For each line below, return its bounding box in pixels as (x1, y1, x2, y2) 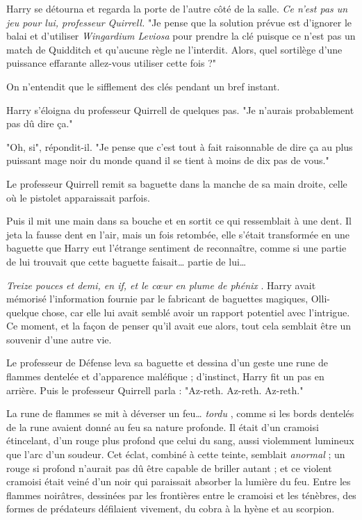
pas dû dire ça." (6, 116, 73, 131)
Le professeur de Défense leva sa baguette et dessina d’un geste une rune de (6, 355, 328, 370)
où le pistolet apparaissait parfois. (6, 190, 150, 204)
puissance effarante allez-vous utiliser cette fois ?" (6, 56, 216, 70)
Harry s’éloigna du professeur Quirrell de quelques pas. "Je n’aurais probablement (6, 102, 354, 117)
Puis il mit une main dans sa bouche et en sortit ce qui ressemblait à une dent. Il (6, 213, 352, 228)
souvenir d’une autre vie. (6, 332, 112, 346)
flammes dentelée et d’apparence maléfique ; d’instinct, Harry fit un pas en (6, 369, 324, 384)
